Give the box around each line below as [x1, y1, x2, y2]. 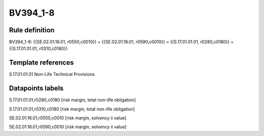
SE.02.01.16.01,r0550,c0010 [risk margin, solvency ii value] [9, 115, 127, 121]
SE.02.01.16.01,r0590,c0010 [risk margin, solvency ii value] [9, 124, 127, 130]
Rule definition [9, 26, 55, 34]
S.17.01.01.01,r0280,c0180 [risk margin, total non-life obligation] [9, 97, 136, 103]
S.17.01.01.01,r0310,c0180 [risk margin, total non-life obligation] [9, 106, 135, 112]
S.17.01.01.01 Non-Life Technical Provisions [9, 71, 95, 77]
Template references [9, 59, 74, 67]
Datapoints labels [9, 84, 64, 92]
